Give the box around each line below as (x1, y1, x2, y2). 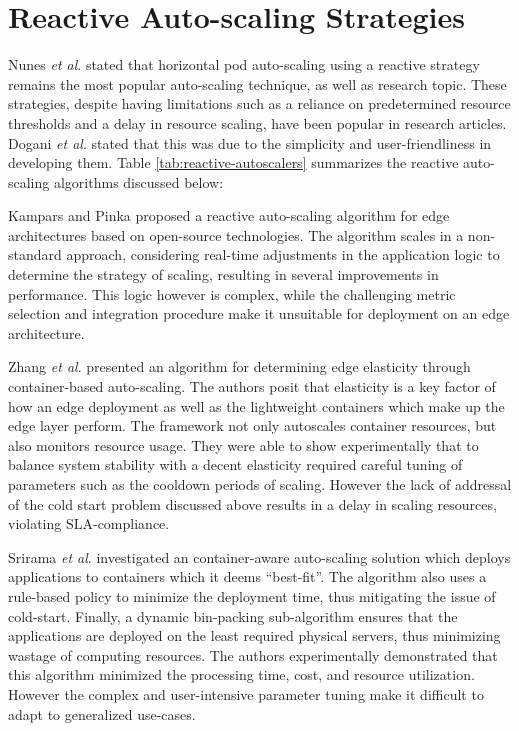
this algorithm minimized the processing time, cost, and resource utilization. (8, 664, 475, 685)
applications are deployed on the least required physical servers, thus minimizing (8, 625, 501, 646)
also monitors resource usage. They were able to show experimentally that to (8, 434, 479, 455)
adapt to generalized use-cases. (8, 703, 196, 724)
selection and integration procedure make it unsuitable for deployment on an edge (8, 303, 510, 324)
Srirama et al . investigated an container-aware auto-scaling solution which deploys (8, 546, 511, 567)
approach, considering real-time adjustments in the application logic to (66, 244, 500, 265)
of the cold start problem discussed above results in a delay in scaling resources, (8, 493, 497, 514)
